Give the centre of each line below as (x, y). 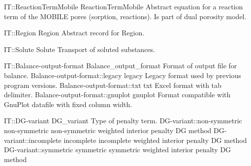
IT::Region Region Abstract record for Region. (74, 33)
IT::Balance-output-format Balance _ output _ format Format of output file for (121, 66)
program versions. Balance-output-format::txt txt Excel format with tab (113, 85)
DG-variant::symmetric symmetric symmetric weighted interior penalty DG (118, 150)
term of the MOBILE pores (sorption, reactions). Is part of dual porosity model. (125, 16)
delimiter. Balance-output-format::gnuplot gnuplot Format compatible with (117, 95)
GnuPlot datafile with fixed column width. (68, 104)
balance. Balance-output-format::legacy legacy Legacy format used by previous (123, 75)
